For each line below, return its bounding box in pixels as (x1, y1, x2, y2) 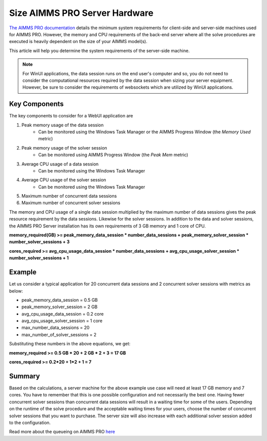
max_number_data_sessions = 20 (21, 325, 90, 331)
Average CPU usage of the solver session (21, 177, 106, 183)
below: (9, 288, 23, 294)
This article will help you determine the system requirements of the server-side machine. (9, 48, 190, 54)
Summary (9, 372, 40, 380)
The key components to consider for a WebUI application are (9, 113, 133, 119)
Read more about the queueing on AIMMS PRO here (9, 429, 115, 435)
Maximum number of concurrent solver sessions (21, 200, 121, 206)
